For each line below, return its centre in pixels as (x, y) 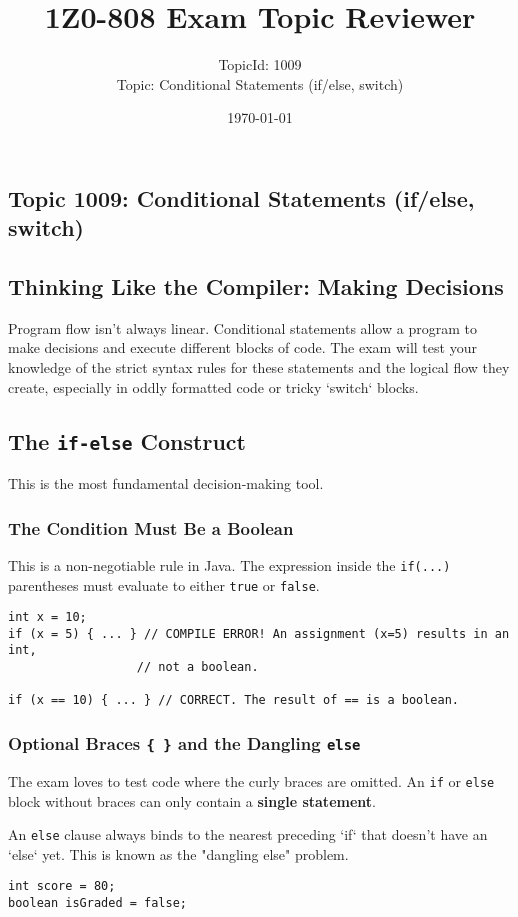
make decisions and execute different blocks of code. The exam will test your (242, 347)
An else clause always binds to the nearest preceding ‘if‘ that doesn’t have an (248, 834)
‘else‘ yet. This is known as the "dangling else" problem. (178, 853)
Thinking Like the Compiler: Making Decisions (256, 286)
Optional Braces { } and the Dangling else (184, 743)
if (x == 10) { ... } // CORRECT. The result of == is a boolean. (234, 700)
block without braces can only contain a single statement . (192, 800)
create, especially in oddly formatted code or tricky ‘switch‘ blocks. (213, 386)
